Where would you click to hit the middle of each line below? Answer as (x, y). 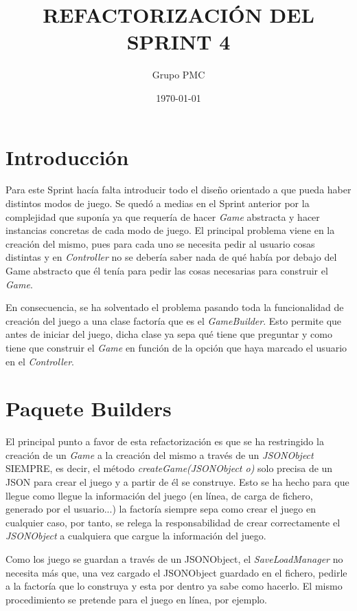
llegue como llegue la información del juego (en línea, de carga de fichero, (159, 495)
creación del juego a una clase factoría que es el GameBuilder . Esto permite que (174, 320)
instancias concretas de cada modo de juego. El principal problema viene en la (170, 230)
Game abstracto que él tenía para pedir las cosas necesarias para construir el (167, 270)
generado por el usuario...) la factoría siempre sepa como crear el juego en (161, 509)
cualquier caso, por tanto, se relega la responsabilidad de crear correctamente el (173, 522)
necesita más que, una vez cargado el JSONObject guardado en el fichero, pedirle (176, 572)
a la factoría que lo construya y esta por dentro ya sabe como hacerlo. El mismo (174, 586)
